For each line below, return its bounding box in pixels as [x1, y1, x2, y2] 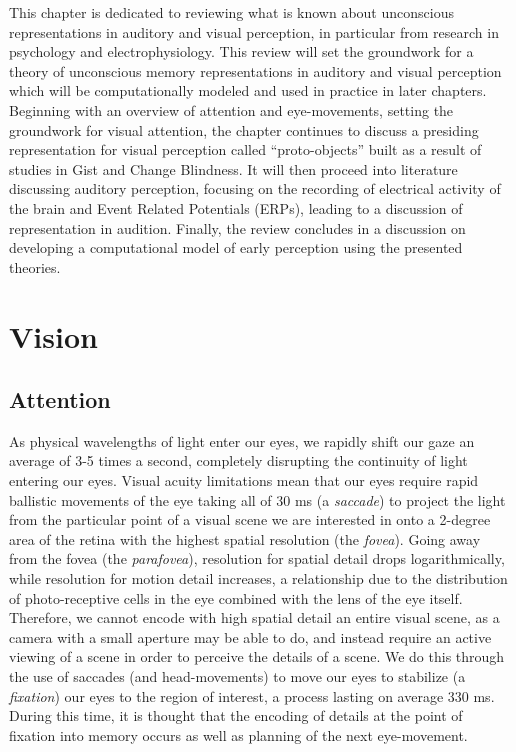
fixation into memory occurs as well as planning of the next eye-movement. [9, 724, 468, 745]
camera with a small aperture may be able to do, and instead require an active [9, 626, 492, 647]
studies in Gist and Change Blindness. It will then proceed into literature [9, 158, 458, 179]
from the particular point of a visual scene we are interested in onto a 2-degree [9, 509, 491, 530]
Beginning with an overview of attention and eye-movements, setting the [9, 99, 454, 120]
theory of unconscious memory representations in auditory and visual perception [9, 60, 502, 81]
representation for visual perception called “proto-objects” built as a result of [9, 139, 482, 160]
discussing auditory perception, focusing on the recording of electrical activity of [9, 178, 501, 199]
